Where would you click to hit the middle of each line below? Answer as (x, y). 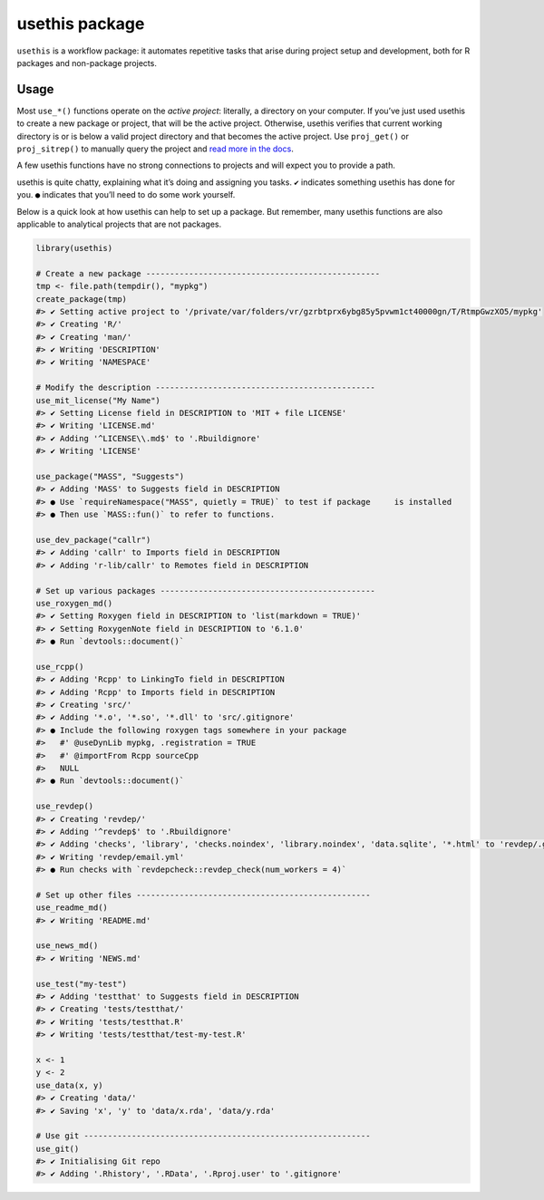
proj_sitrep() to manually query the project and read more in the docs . (155, 149)
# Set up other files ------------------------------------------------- (203, 895)
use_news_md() (67, 946)
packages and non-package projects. (87, 63)
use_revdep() (65, 806)
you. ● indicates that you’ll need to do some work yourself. (126, 195)
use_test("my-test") (81, 984)
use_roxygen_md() (74, 603)
